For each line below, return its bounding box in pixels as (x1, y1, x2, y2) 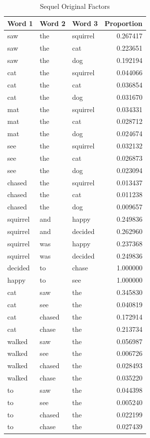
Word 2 (40, 18, 65, 28)
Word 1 (7, 18, 33, 28)
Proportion (105, 18, 143, 28)
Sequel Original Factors (40, 1, 110, 11)
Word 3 (72, 18, 98, 28)
